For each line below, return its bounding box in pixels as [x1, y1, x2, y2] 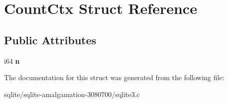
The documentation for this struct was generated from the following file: [4, 72, 225, 83]
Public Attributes [4, 32, 97, 47]
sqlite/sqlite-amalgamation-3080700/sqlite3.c [4, 89, 140, 99]
